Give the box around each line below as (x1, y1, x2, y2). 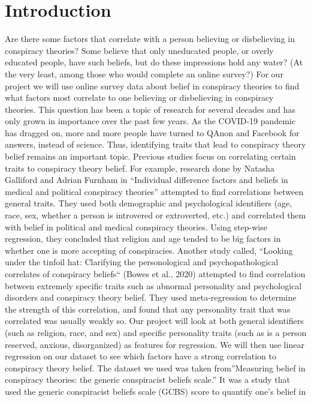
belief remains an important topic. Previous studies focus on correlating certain (5, 150, 296, 163)
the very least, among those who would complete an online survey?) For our (5, 67, 283, 80)
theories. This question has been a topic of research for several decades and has (5, 103, 295, 115)
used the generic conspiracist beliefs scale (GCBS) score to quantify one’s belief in (5, 385, 306, 397)
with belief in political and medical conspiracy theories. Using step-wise (5, 220, 267, 233)
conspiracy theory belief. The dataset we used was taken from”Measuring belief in (5, 361, 306, 374)
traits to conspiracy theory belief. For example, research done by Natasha (5, 161, 274, 174)
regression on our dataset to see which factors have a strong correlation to (5, 350, 276, 362)
